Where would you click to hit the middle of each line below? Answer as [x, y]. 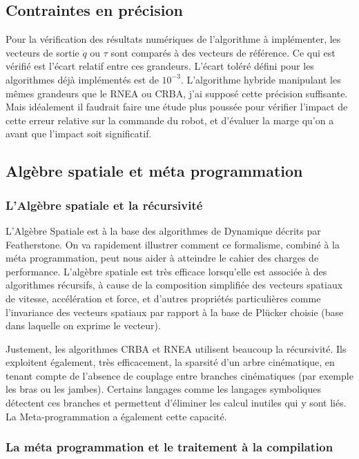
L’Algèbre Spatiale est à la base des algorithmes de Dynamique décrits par [163, 230]
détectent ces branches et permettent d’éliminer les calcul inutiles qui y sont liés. [176, 403]
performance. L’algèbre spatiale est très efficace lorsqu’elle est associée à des [166, 271]
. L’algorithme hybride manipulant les [261, 79]
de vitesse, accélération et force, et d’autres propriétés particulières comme [163, 298]
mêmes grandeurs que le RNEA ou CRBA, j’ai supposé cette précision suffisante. [177, 93]
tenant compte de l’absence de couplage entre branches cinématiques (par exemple [179, 375]
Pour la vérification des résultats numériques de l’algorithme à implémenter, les [173, 39]
